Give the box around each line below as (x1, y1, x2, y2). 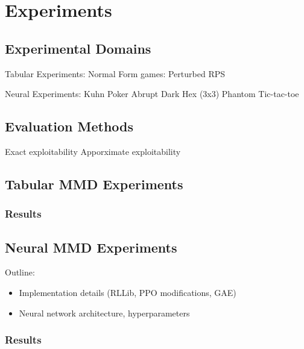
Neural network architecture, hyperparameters (19, 306, 190, 319)
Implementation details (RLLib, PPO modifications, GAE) (19, 286, 236, 298)
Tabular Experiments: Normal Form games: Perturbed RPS (5, 67, 226, 80)
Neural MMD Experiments (5, 237, 177, 256)
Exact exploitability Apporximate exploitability (5, 145, 181, 157)
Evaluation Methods (5, 117, 134, 136)
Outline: (5, 266, 35, 278)
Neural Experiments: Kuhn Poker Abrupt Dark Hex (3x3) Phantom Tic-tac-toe (5, 87, 299, 100)
